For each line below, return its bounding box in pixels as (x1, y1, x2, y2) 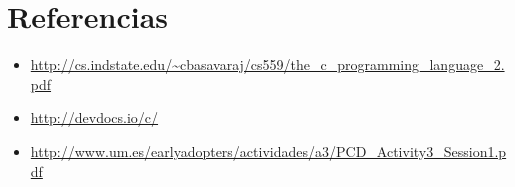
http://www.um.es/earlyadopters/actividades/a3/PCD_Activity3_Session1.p (30, 140, 507, 161)
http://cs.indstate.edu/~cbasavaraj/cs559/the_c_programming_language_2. (30, 54, 505, 75)
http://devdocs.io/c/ (30, 107, 159, 128)
